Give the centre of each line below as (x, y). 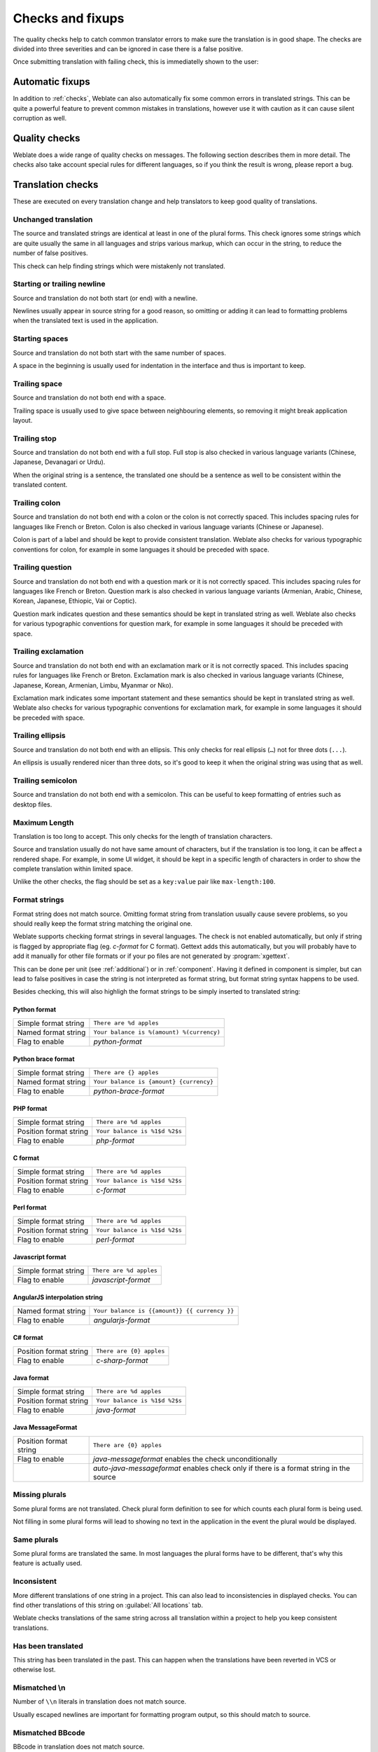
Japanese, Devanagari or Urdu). (59, 462)
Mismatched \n (39, 1688)
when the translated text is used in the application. (86, 321)
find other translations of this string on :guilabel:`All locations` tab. (108, 1605)
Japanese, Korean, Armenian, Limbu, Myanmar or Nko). (93, 685)
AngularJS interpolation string (58, 1297)
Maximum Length (43, 822)
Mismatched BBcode (49, 1732)
